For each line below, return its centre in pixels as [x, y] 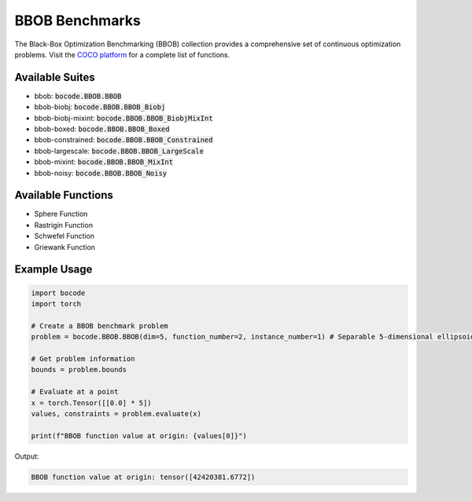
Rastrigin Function [64, 225]
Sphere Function [61, 214]
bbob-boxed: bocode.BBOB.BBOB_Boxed [102, 129]
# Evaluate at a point [75, 392]
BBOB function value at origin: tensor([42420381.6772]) [143, 477]
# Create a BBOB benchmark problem [100, 325]
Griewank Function [65, 247]
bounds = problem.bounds [79, 370]
